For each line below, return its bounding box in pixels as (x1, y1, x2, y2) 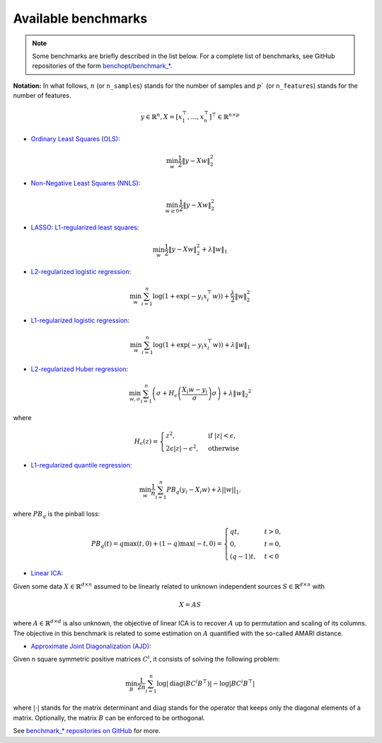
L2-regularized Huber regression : (30, 365, 129, 373)
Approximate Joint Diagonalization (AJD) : (30, 642, 151, 651)
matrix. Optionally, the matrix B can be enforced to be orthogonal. (13, 713, 205, 722)
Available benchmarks (13, 11, 148, 26)
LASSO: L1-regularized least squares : (30, 223, 139, 232)
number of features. (13, 91, 71, 100)
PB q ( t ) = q (91, 539, 124, 549)
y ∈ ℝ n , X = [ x (140, 112, 183, 121)
